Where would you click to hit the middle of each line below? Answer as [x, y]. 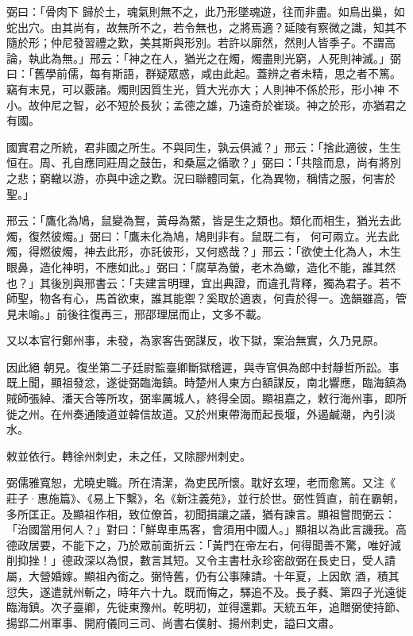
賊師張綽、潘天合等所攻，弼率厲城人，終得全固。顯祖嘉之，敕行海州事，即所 [206, 398]
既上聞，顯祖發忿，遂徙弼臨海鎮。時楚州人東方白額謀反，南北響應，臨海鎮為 [206, 382]
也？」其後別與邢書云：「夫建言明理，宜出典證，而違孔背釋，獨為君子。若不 [204, 282]
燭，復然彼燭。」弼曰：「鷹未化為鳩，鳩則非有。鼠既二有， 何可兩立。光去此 [203, 235]
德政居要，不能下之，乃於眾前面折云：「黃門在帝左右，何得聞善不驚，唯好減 [204, 544]
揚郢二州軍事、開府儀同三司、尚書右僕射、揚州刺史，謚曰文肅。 [173, 622]
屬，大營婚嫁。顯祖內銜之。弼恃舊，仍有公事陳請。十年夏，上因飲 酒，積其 [203, 576]
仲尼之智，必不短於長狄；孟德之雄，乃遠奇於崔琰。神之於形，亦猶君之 [223, 104]
